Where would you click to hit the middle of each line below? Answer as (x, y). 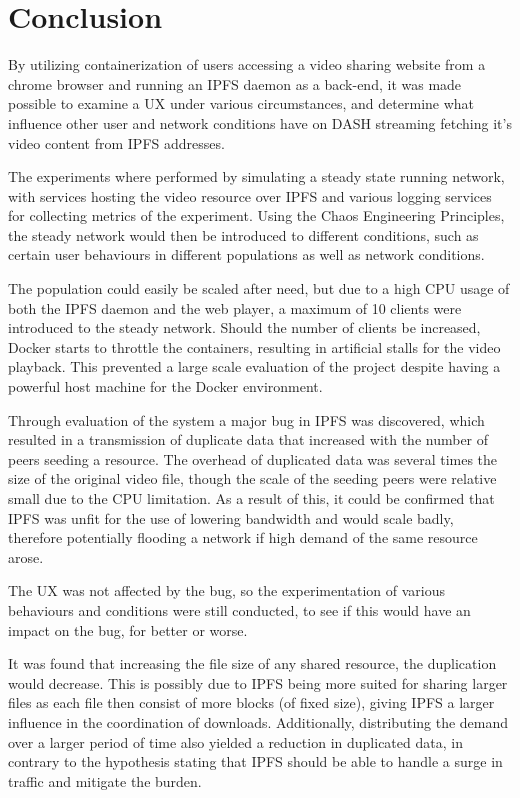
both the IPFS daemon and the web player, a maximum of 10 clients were (235, 307)
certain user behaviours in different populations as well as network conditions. (246, 254)
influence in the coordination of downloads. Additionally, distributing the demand (258, 721)
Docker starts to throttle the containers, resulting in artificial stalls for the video (254, 346)
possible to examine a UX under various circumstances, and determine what (241, 103)
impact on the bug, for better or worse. (128, 629)
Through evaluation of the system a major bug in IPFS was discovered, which (246, 419)
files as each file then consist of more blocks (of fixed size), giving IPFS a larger (251, 702)
